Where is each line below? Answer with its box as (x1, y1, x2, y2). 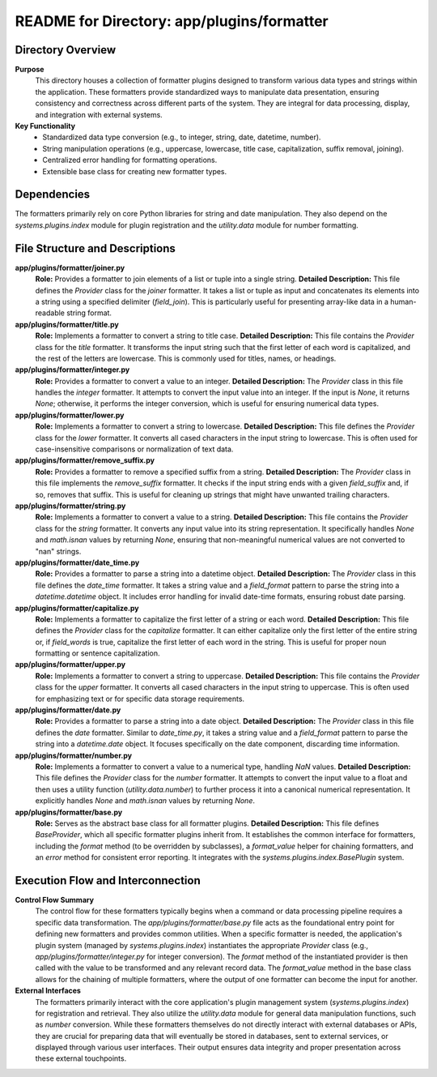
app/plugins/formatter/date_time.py (15, 558, 140, 567)
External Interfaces (15, 985, 81, 996)
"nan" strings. (35, 546, 82, 556)
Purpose (15, 65, 45, 75)
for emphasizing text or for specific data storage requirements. (35, 694, 245, 703)
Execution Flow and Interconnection (15, 874, 202, 887)
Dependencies (15, 187, 91, 202)
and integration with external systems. (35, 109, 163, 119)
